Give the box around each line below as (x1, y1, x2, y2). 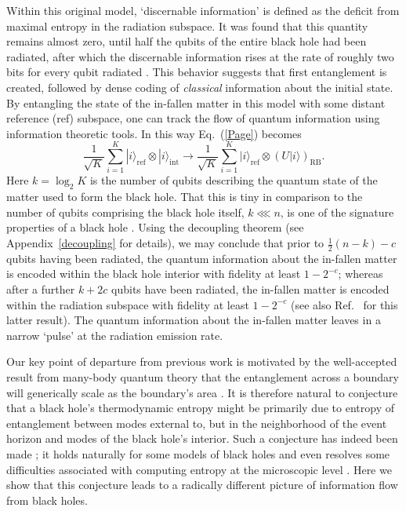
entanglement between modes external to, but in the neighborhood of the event (6, 414, 387, 431)
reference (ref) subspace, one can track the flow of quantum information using (6, 110, 380, 126)
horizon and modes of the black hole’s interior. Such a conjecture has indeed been (6, 430, 398, 447)
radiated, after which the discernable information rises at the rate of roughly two (6, 48, 394, 64)
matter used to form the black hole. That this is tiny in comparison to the (6, 188, 363, 205)
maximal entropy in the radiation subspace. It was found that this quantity (6, 17, 368, 34)
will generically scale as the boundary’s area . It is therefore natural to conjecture (6, 384, 398, 400)
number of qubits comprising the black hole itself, (6, 203, 245, 220)
